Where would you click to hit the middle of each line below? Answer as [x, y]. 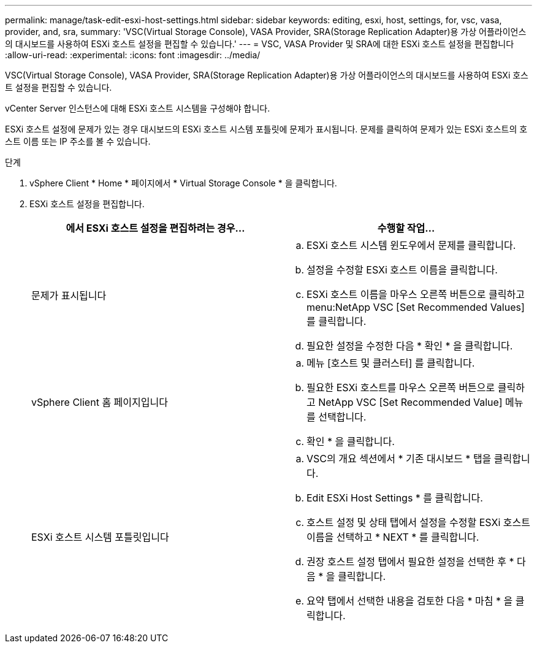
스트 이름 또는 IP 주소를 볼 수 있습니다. [78, 141]
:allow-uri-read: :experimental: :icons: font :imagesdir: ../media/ [133, 55]
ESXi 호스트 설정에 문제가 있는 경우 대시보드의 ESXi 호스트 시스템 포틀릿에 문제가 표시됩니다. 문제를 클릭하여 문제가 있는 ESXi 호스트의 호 [266, 129]
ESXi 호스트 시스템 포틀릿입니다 [100, 537]
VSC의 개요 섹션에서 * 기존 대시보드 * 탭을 [399, 459]
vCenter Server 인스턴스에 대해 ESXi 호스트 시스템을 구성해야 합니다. [138, 108]
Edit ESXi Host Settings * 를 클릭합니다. [395, 498]
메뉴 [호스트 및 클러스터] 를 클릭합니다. [391, 363]
